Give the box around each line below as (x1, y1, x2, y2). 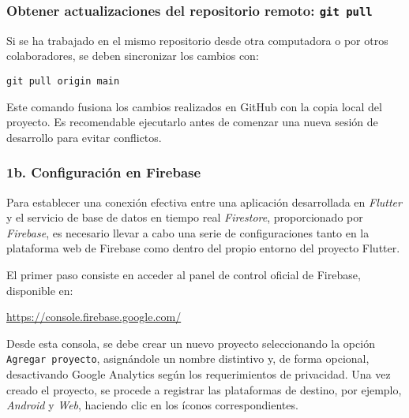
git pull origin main (6, 75, 120, 87)
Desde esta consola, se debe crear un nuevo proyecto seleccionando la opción (6, 334, 375, 351)
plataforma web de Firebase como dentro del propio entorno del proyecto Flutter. (6, 240, 400, 256)
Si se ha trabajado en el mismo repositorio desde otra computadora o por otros (6, 32, 388, 48)
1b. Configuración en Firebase (6, 162, 201, 182)
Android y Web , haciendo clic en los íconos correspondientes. (6, 397, 298, 413)
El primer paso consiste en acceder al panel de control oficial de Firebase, (6, 267, 361, 282)
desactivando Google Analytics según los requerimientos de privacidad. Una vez (6, 366, 391, 383)
